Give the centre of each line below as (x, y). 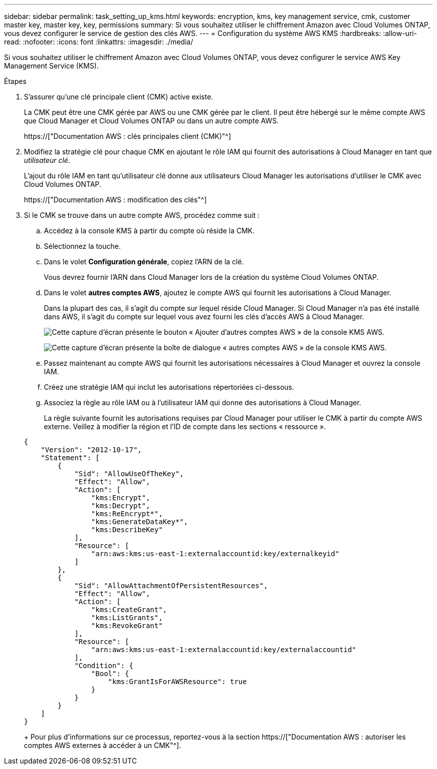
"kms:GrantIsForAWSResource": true (177, 682)
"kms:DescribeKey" (127, 530)
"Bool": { (110, 674)
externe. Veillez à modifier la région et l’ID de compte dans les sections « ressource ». (185, 426)
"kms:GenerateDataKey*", (139, 522)
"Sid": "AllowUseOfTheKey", (129, 474)
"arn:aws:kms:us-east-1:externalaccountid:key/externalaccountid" (223, 650)
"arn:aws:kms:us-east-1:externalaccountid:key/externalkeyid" (215, 554)
